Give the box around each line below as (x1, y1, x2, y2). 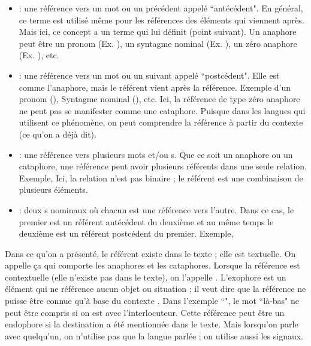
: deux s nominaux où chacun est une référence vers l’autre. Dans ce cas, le (19, 203, 294, 216)
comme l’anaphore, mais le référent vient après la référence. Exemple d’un (19, 80, 291, 93)
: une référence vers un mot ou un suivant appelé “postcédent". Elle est (19, 68, 280, 81)
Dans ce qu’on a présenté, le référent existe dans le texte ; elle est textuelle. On (5, 247, 296, 259)
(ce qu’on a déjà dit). (19, 127, 96, 140)
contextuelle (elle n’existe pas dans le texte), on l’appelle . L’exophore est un (5, 270, 286, 283)
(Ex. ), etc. (19, 49, 59, 61)
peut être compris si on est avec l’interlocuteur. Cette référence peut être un (5, 306, 285, 318)
